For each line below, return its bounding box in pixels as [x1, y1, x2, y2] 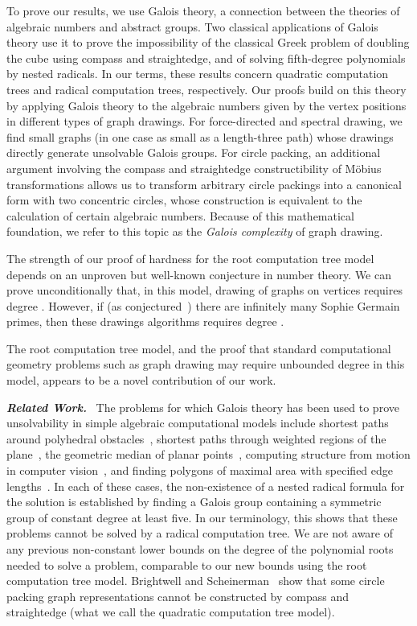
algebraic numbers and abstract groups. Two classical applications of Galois [6, 18, 378, 35]
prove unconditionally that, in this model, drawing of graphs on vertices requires [6, 282, 403, 299]
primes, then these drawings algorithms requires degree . [6, 313, 284, 330]
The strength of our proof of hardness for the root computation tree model [6, 249, 374, 266]
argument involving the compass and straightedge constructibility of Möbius [6, 159, 382, 176]
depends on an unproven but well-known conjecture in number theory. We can [6, 266, 391, 282]
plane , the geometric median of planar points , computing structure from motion [6, 446, 411, 463]
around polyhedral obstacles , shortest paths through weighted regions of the [6, 430, 386, 447]
